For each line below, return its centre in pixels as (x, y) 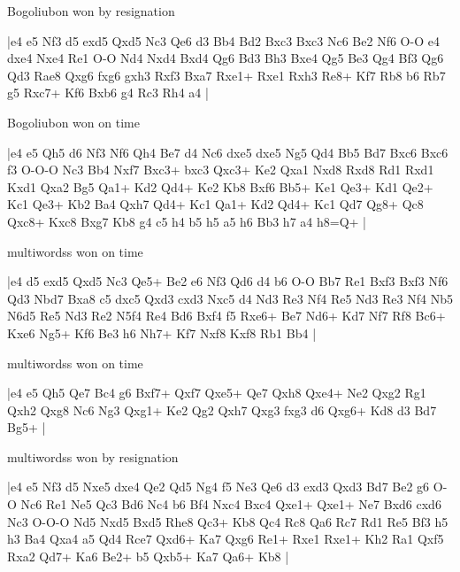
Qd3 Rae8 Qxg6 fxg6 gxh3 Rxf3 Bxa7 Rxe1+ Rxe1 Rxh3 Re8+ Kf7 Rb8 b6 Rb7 (226, 75)
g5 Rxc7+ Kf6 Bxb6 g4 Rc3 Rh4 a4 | (108, 93)
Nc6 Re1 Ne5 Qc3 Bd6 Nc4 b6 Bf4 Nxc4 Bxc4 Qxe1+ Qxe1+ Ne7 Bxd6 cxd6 (231, 504)
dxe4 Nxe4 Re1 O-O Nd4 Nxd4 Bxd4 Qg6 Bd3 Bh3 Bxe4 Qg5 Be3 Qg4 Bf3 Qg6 (226, 58)
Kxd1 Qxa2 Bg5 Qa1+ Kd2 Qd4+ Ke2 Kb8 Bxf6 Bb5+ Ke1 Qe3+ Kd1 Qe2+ (220, 186)
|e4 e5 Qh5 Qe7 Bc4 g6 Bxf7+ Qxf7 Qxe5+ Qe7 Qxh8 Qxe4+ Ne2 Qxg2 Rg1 (217, 393)
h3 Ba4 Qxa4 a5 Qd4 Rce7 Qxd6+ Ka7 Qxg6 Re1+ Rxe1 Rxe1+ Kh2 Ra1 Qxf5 (226, 539)
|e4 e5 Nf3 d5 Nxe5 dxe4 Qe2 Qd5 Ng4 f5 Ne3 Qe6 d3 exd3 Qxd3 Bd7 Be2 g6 (218, 487)
